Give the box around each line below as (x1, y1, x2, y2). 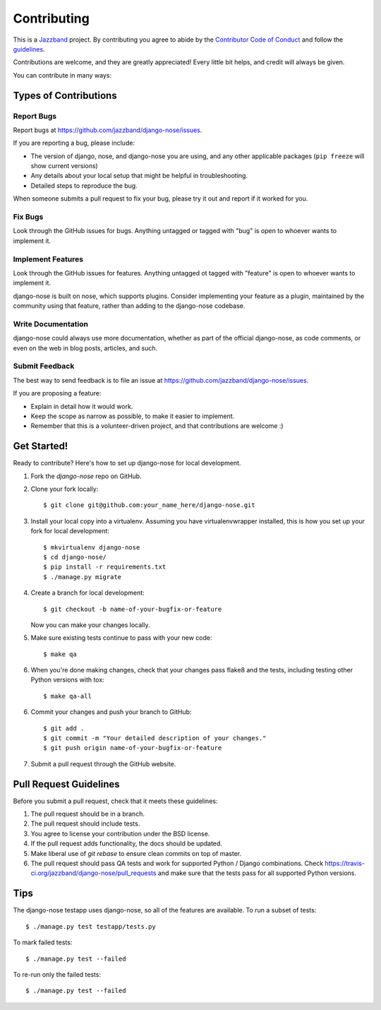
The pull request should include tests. (30, 819, 140, 828)
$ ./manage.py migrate (43, 573, 122, 581)
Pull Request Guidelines (13, 778, 120, 790)
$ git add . (43, 724, 85, 732)
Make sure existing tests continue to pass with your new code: (30, 634, 212, 642)
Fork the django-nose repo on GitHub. (30, 472, 142, 480)
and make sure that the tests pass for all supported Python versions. (157, 869, 356, 877)
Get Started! (13, 440, 68, 452)
